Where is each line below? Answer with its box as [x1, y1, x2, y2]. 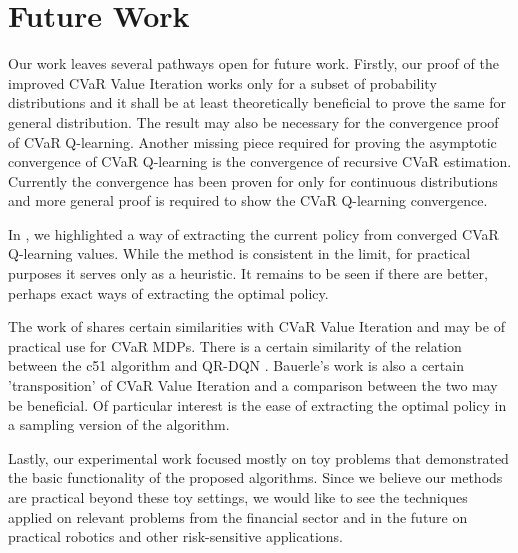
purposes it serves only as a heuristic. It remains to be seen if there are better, [8, 263, 488, 284]
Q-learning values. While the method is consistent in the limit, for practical [8, 243, 471, 264]
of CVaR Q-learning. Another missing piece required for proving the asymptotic [8, 131, 497, 152]
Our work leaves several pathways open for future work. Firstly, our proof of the [8, 53, 499, 74]
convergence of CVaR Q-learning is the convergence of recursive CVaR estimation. [8, 151, 512, 172]
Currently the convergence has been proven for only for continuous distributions [8, 170, 498, 191]
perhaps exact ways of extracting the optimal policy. [8, 282, 329, 303]
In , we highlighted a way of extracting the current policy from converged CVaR [8, 223, 499, 244]
